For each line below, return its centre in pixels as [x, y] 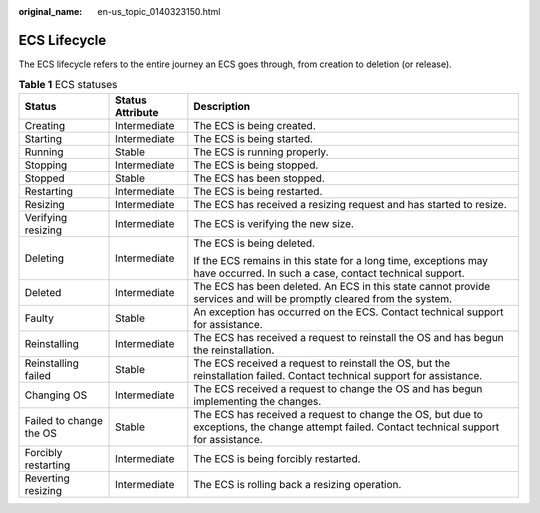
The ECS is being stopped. [256, 165]
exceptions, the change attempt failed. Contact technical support [346, 427]
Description [221, 106]
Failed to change [64, 420]
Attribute [137, 112]
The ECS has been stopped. [259, 178]
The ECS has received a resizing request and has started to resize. [350, 204]
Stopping [46, 165]
